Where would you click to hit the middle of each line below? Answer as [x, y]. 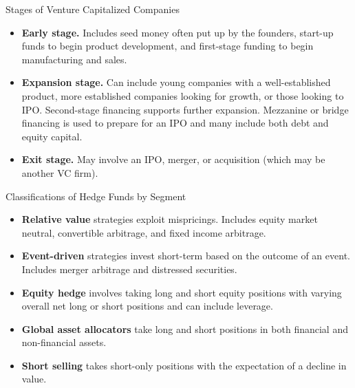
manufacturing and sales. [74, 59]
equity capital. [52, 136]
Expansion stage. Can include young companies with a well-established [176, 82]
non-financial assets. [64, 342]
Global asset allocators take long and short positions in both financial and [185, 328]
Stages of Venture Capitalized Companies [93, 9]
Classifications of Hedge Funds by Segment [96, 196]
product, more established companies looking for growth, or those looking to [183, 95]
